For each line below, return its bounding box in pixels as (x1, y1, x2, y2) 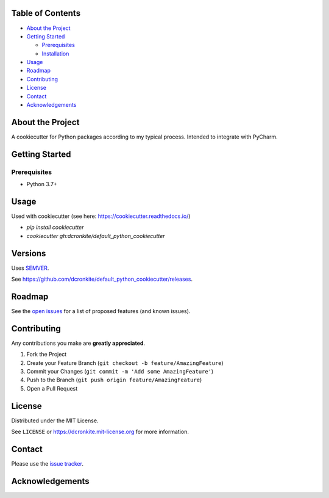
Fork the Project (26, 351, 67, 358)
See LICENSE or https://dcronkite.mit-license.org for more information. (11, 428, 189, 436)
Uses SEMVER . (11, 264, 49, 272)
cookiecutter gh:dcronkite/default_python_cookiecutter (26, 232, 165, 239)
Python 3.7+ (26, 181, 57, 188)
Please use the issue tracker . (11, 460, 83, 467)
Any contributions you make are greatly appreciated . (11, 339, 146, 347)
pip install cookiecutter (26, 223, 84, 231)
